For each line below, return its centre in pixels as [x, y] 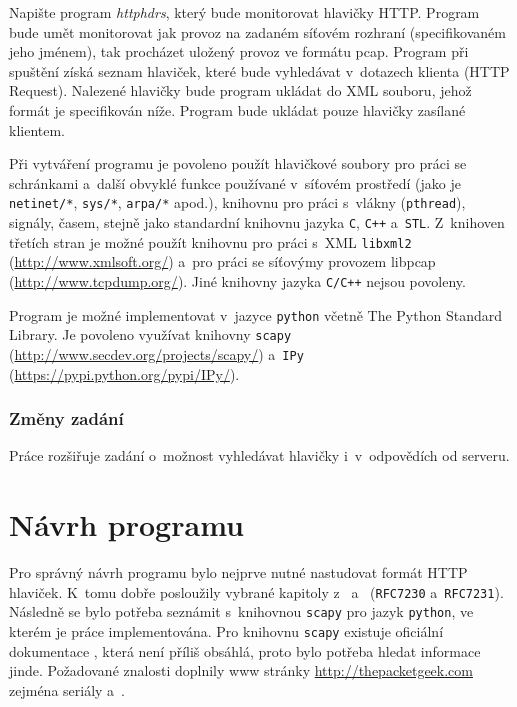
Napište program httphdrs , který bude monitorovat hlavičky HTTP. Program [244, 12]
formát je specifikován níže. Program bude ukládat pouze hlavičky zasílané [237, 109]
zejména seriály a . [67, 689]
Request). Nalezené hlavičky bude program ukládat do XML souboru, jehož [240, 90]
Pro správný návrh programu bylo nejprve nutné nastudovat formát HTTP [238, 572]
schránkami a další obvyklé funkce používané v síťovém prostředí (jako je [235, 182]
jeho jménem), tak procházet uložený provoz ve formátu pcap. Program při [239, 51]
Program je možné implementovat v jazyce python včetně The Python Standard [256, 314]
